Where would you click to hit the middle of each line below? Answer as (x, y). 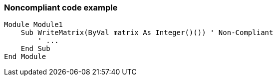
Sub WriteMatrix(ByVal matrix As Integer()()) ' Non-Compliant (147, 33)
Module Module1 (34, 25)
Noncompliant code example (61, 7)
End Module (25, 57)
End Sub (35, 49)
